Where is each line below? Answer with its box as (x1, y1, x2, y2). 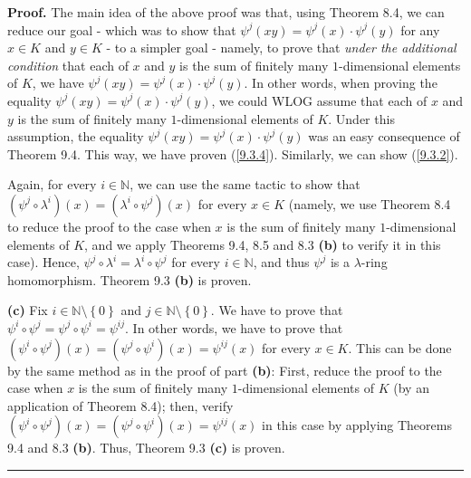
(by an (393, 378, 429, 397)
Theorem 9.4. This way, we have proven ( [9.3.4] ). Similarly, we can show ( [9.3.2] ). (7, 144, 458, 163)
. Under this (328, 109, 395, 128)
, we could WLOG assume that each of (211, 91, 428, 110)
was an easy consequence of (308, 127, 460, 146)
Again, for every (7, 175, 97, 194)
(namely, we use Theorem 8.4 (288, 194, 451, 213)
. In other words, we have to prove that (125, 318, 343, 337)
